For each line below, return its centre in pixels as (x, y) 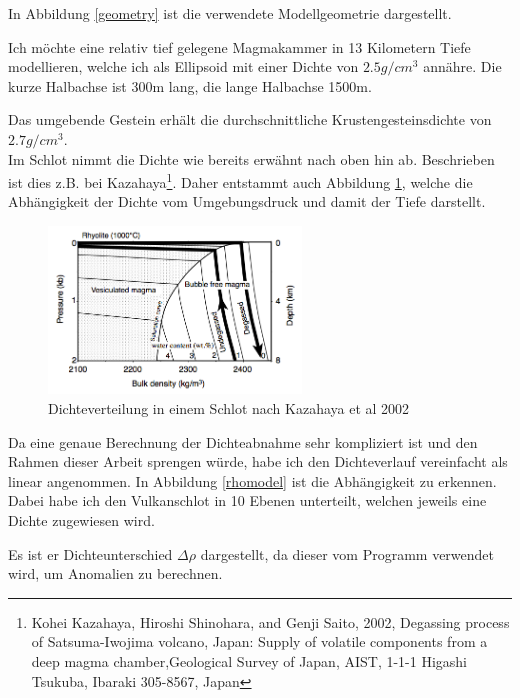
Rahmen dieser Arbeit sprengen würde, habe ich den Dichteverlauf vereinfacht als (258, 461)
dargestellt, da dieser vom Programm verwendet (347, 553)
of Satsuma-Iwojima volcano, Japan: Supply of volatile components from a (259, 641)
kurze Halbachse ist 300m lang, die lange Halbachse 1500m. (190, 85)
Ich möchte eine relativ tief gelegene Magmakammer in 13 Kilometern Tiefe (239, 46)
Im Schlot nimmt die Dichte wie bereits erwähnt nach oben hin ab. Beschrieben (251, 158)
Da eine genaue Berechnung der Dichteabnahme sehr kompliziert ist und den (243, 441)
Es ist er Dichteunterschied (90, 553)
